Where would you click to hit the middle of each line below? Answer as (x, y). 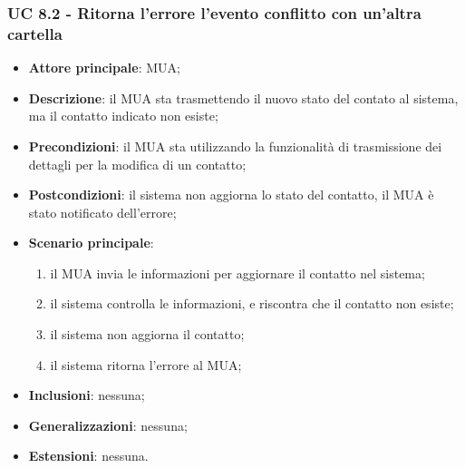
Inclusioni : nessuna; (87, 395)
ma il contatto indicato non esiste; (123, 116)
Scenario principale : (91, 243)
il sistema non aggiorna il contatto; (147, 334)
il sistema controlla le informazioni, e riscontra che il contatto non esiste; (252, 303)
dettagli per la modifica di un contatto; (137, 164)
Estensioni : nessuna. (88, 456)
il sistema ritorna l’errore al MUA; (146, 364)
